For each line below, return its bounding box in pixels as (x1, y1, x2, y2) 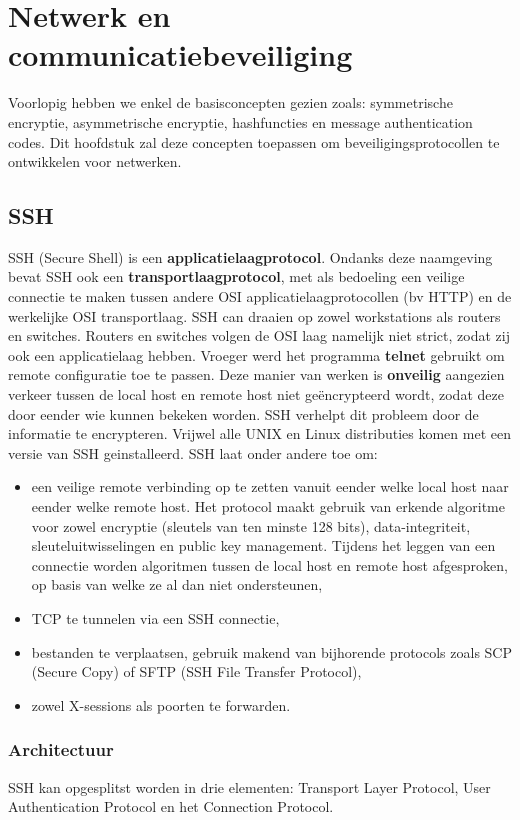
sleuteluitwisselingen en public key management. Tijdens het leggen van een (31, 535, 496, 556)
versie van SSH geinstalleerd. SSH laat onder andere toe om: (8, 442, 378, 463)
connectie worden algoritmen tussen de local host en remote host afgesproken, (31, 554, 508, 575)
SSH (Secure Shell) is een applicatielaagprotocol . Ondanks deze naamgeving (8, 246, 493, 267)
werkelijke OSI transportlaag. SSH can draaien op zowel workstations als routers (8, 305, 501, 326)
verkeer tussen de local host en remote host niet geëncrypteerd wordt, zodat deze (8, 384, 504, 405)
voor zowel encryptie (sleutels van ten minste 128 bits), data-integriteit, (31, 515, 471, 536)
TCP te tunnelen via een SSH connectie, (31, 607, 280, 628)
